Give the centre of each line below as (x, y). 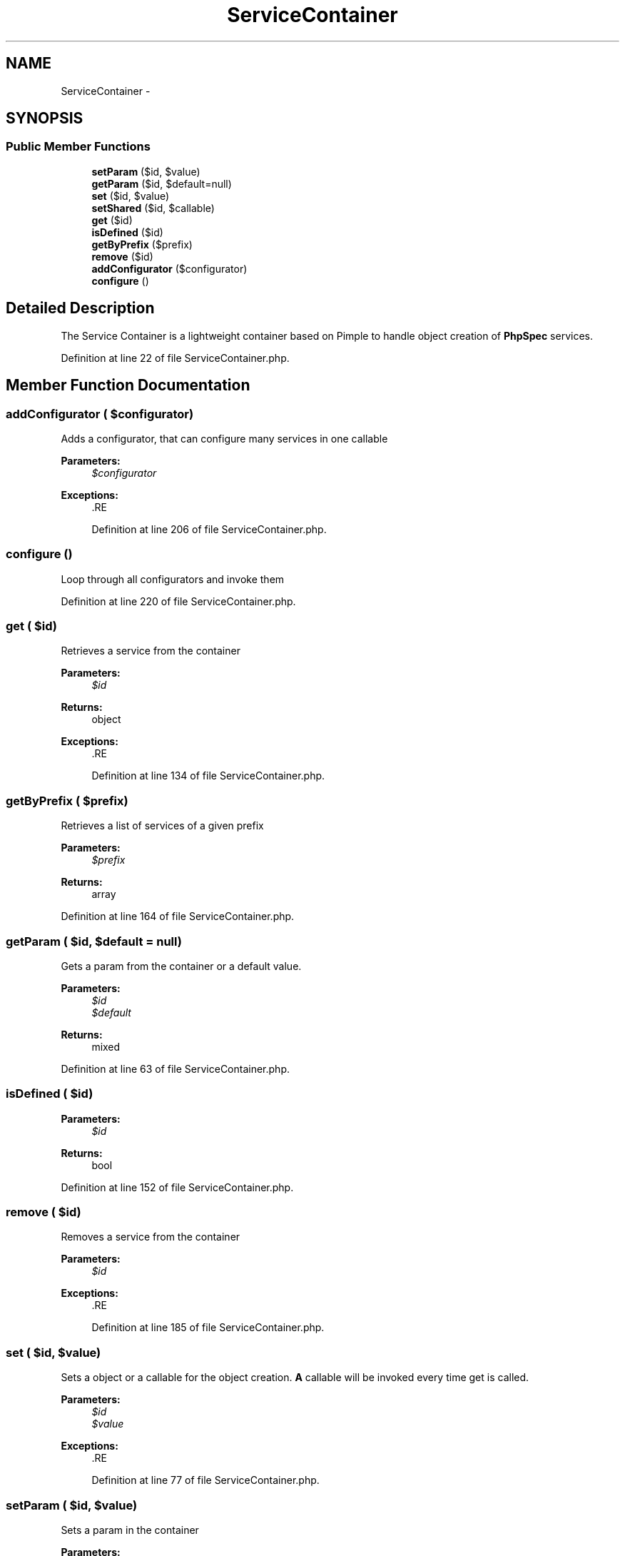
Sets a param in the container (130, 1530)
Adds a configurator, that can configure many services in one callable (224, 438)
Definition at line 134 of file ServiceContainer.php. (208, 776)
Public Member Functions (78, 147)
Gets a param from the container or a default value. (181, 966)
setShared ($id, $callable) (153, 208)
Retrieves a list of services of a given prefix (162, 826)
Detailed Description (80, 308)
